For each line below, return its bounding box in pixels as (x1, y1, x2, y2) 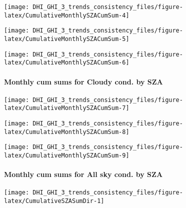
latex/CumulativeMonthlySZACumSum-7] (4, 104, 129, 112)
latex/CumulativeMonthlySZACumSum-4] (4, 11, 129, 19)
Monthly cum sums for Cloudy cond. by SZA (4, 76, 163, 86)
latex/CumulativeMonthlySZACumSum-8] (4, 128, 129, 135)
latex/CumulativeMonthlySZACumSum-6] (4, 59, 129, 66)
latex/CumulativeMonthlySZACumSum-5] (4, 35, 129, 42)
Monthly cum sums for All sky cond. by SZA (4, 169, 163, 179)
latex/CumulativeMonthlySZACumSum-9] (4, 152, 129, 159)
